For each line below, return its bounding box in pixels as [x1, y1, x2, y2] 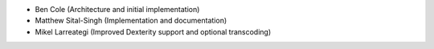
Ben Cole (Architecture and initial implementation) [35, 5, 200, 14]
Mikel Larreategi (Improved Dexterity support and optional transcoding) [35, 27, 272, 36]
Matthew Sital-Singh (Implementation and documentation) [35, 16, 227, 26]
